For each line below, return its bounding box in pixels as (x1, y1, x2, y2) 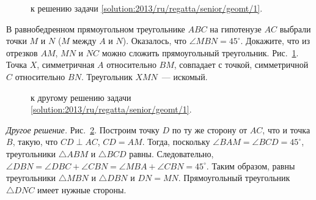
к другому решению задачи (31, 91, 131, 103)
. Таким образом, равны (206, 159, 295, 172)
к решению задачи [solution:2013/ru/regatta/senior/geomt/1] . (31, 2, 263, 14)
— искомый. (161, 70, 208, 83)
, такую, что (12, 135, 58, 148)
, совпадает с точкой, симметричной (174, 58, 309, 71)
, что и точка (262, 123, 310, 136)
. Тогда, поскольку (142, 135, 210, 148)
